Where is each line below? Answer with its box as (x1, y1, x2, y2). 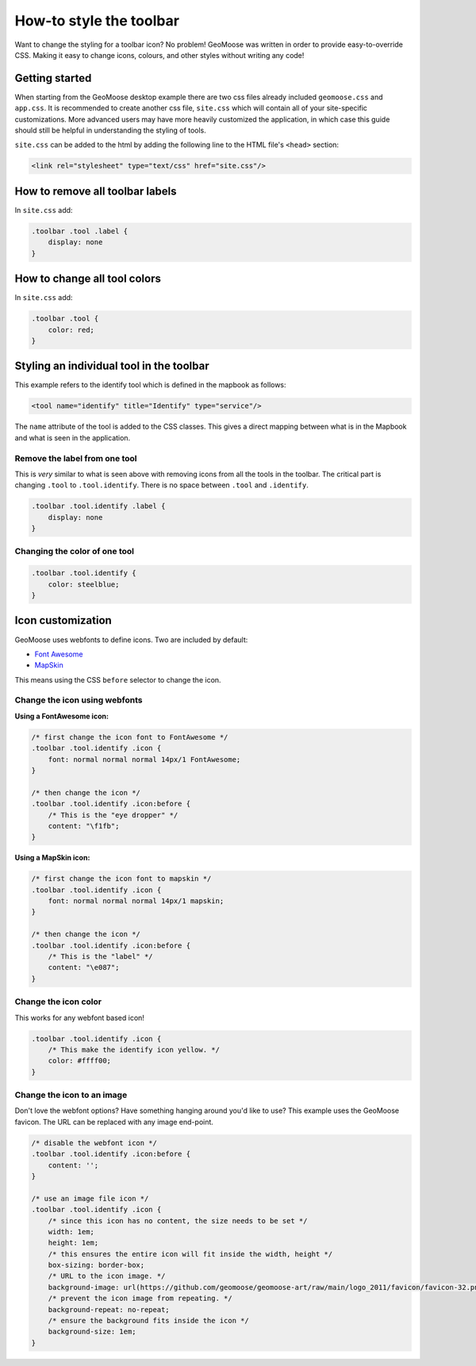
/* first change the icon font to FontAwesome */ (31, 733, 228, 741)
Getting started (14, 71, 92, 85)
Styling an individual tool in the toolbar (14, 360, 209, 373)
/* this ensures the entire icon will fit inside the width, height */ (48, 1249, 333, 1258)
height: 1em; (48, 1238, 99, 1248)
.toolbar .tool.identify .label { (31, 502, 166, 511)
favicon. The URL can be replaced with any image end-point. (14, 1117, 214, 1126)
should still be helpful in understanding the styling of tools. (14, 125, 206, 135)
